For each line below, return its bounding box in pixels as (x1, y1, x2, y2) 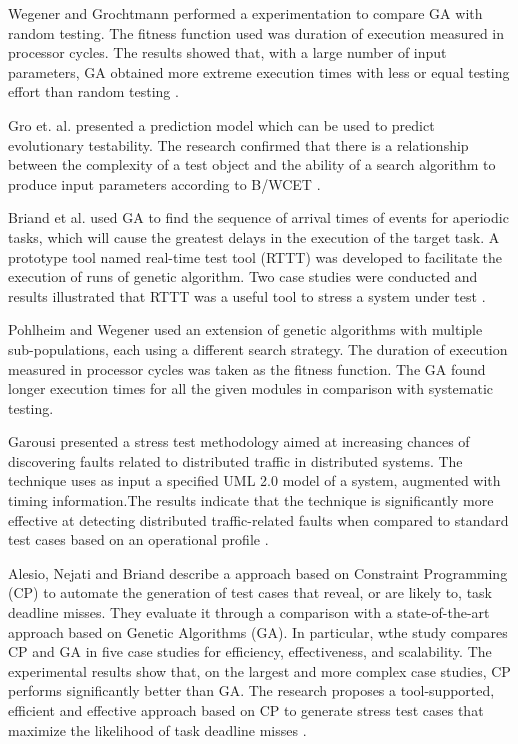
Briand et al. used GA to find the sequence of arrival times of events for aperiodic (8, 207, 509, 228)
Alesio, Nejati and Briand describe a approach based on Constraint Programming (8, 562, 508, 583)
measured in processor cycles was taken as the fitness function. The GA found (8, 358, 486, 379)
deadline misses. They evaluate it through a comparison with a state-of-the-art (8, 602, 490, 623)
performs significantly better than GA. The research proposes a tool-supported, (8, 680, 495, 701)
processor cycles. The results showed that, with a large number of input (8, 42, 447, 63)
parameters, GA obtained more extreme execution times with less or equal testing (8, 61, 510, 82)
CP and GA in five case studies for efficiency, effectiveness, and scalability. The (8, 641, 492, 662)
